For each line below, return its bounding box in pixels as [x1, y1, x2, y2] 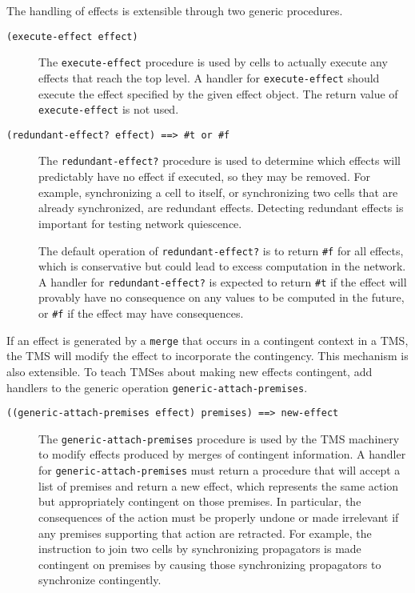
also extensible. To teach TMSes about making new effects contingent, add [6, 363, 373, 379]
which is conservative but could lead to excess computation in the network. [38, 258, 406, 274]
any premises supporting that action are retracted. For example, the [38, 524, 372, 541]
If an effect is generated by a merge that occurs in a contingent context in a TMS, [6, 331, 409, 348]
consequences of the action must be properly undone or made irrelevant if [38, 508, 399, 525]
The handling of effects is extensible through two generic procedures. [6, 2, 343, 18]
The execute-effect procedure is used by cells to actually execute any [38, 54, 388, 70]
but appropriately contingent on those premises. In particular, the [38, 493, 361, 510]
